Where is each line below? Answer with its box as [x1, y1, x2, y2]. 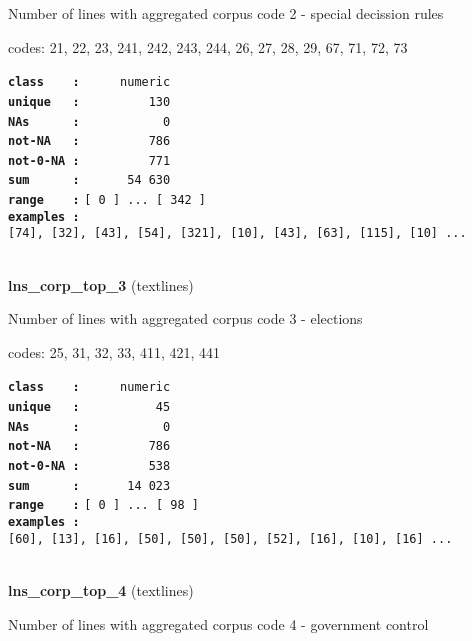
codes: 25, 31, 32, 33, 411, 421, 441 [8, 341, 221, 362]
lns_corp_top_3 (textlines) [8, 274, 194, 295]
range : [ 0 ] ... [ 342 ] [8, 193, 207, 208]
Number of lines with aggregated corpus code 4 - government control [8, 613, 429, 634]
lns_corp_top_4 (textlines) [8, 579, 194, 600]
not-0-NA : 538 [8, 459, 171, 474]
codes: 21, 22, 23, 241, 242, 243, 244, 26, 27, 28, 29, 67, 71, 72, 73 [8, 36, 408, 57]
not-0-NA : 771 [8, 153, 171, 168]
